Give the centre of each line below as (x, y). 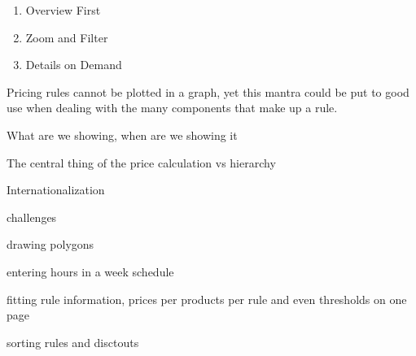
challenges (32, 217)
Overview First (63, 10)
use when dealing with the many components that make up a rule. (172, 108)
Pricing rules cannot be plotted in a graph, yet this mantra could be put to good (208, 91)
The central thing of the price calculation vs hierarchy (141, 162)
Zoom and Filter (67, 37)
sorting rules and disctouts (73, 342)
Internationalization (56, 190)
